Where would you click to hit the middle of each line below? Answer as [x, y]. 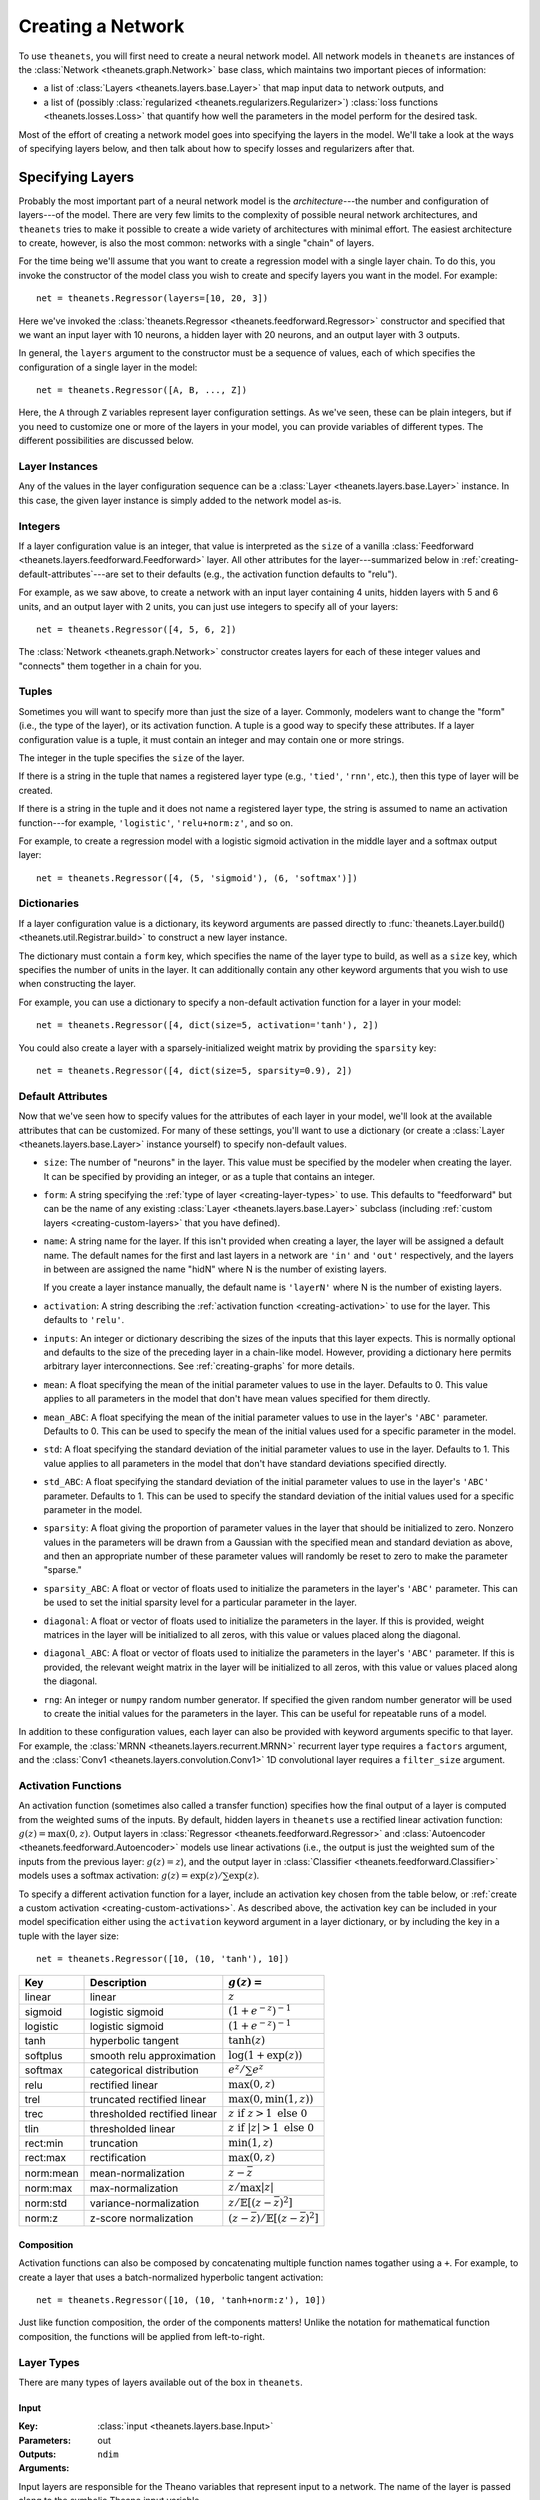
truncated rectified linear [148, 2099]
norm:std [45, 2203]
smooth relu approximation [153, 2055]
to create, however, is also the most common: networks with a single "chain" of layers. [196, 242]
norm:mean [51, 2173]
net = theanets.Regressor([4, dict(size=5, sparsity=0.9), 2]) [194, 1070]
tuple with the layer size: [69, 1936]
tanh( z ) [247, 2040]
